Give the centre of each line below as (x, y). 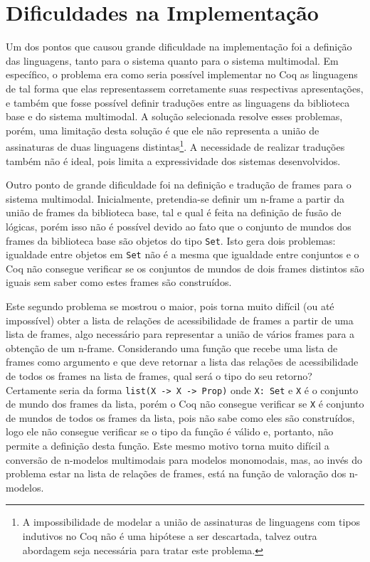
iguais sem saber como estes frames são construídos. (119, 282)
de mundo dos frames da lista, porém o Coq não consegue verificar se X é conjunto (185, 404)
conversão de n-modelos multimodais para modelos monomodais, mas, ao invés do (184, 459)
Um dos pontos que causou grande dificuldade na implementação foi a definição (179, 47)
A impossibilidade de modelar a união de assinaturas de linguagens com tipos (191, 522)
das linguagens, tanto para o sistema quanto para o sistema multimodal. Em (172, 60)
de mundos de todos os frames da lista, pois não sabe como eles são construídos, (180, 417)
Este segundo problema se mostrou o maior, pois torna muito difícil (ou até (170, 306)
